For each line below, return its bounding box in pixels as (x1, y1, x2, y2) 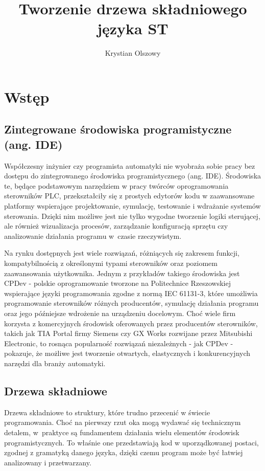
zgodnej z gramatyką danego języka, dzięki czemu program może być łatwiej (4, 447, 243, 458)
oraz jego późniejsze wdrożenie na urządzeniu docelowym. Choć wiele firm (4, 308, 236, 318)
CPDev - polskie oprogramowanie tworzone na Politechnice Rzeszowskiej (4, 278, 231, 288)
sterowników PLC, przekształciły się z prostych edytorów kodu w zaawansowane (4, 190, 255, 201)
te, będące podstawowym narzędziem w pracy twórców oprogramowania (4, 180, 229, 191)
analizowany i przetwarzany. (4, 457, 91, 467)
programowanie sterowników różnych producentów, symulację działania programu (4, 298, 259, 308)
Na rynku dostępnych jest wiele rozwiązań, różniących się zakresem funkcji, (4, 248, 239, 258)
